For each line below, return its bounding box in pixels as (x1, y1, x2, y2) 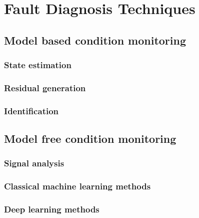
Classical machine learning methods (4, 180, 151, 192)
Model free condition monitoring (4, 131, 176, 146)
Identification (4, 104, 59, 117)
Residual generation (4, 81, 86, 94)
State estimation (4, 59, 71, 71)
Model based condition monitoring (4, 32, 186, 48)
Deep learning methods (4, 203, 99, 215)
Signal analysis (4, 157, 64, 169)
